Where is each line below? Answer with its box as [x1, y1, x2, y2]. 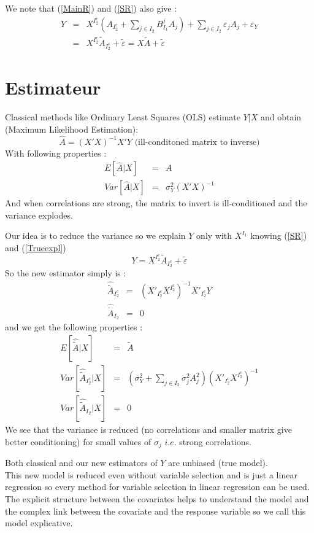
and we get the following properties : [5, 321, 143, 333]
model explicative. [5, 516, 73, 529]
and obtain [260, 111, 302, 123]
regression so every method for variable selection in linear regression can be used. [5, 480, 310, 493]
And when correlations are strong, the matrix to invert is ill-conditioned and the [5, 196, 307, 209]
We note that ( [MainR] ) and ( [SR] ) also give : [5, 2, 177, 14]
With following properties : [5, 146, 107, 159]
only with [196, 229, 232, 242]
